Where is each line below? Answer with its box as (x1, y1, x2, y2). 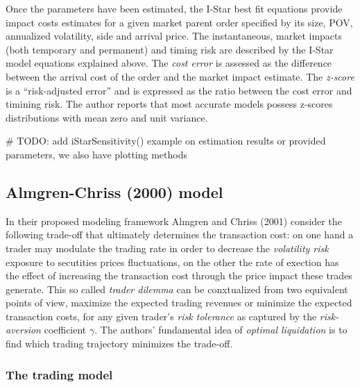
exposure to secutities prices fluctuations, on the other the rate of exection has (6, 254, 339, 269)
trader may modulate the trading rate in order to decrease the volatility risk (6, 240, 329, 255)
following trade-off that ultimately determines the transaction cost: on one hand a (6, 227, 354, 242)
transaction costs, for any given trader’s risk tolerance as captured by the (6, 308, 317, 323)
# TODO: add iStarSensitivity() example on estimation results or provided (6, 133, 326, 148)
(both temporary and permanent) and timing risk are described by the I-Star (6, 42, 334, 56)
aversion (6, 322, 41, 337)
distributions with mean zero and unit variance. (6, 110, 208, 124)
